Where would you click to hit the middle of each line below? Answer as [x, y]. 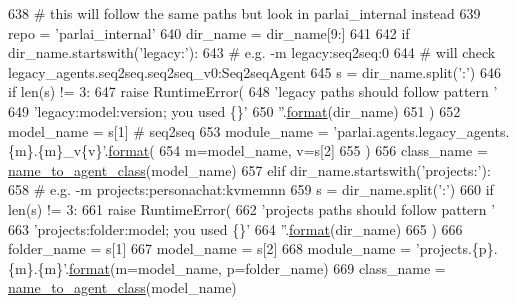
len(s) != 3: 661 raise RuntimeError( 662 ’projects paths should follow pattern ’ [252, 208]
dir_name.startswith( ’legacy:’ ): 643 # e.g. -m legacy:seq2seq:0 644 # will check [252, 52]
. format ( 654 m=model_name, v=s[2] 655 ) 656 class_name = [296, 150]
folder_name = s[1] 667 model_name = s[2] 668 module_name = [210, 248]
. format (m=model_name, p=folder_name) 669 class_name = [255, 267]
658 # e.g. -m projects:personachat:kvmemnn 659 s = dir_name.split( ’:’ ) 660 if [251, 189]
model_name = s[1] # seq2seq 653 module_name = [168, 130]
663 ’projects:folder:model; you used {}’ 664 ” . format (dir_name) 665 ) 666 [235, 228]
